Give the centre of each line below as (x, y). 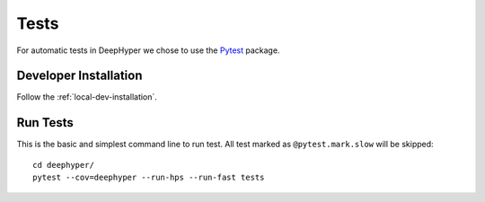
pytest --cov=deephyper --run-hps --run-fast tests (149, 178)
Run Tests (45, 123)
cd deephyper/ (63, 165)
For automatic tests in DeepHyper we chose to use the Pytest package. (148, 50)
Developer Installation (79, 76)
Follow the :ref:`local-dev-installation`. (87, 97)
